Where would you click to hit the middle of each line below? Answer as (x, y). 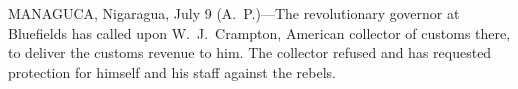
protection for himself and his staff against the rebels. (172, 71)
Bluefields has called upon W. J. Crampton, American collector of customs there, (259, 32)
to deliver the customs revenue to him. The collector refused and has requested (250, 52)
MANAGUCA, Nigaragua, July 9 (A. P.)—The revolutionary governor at (234, 13)
